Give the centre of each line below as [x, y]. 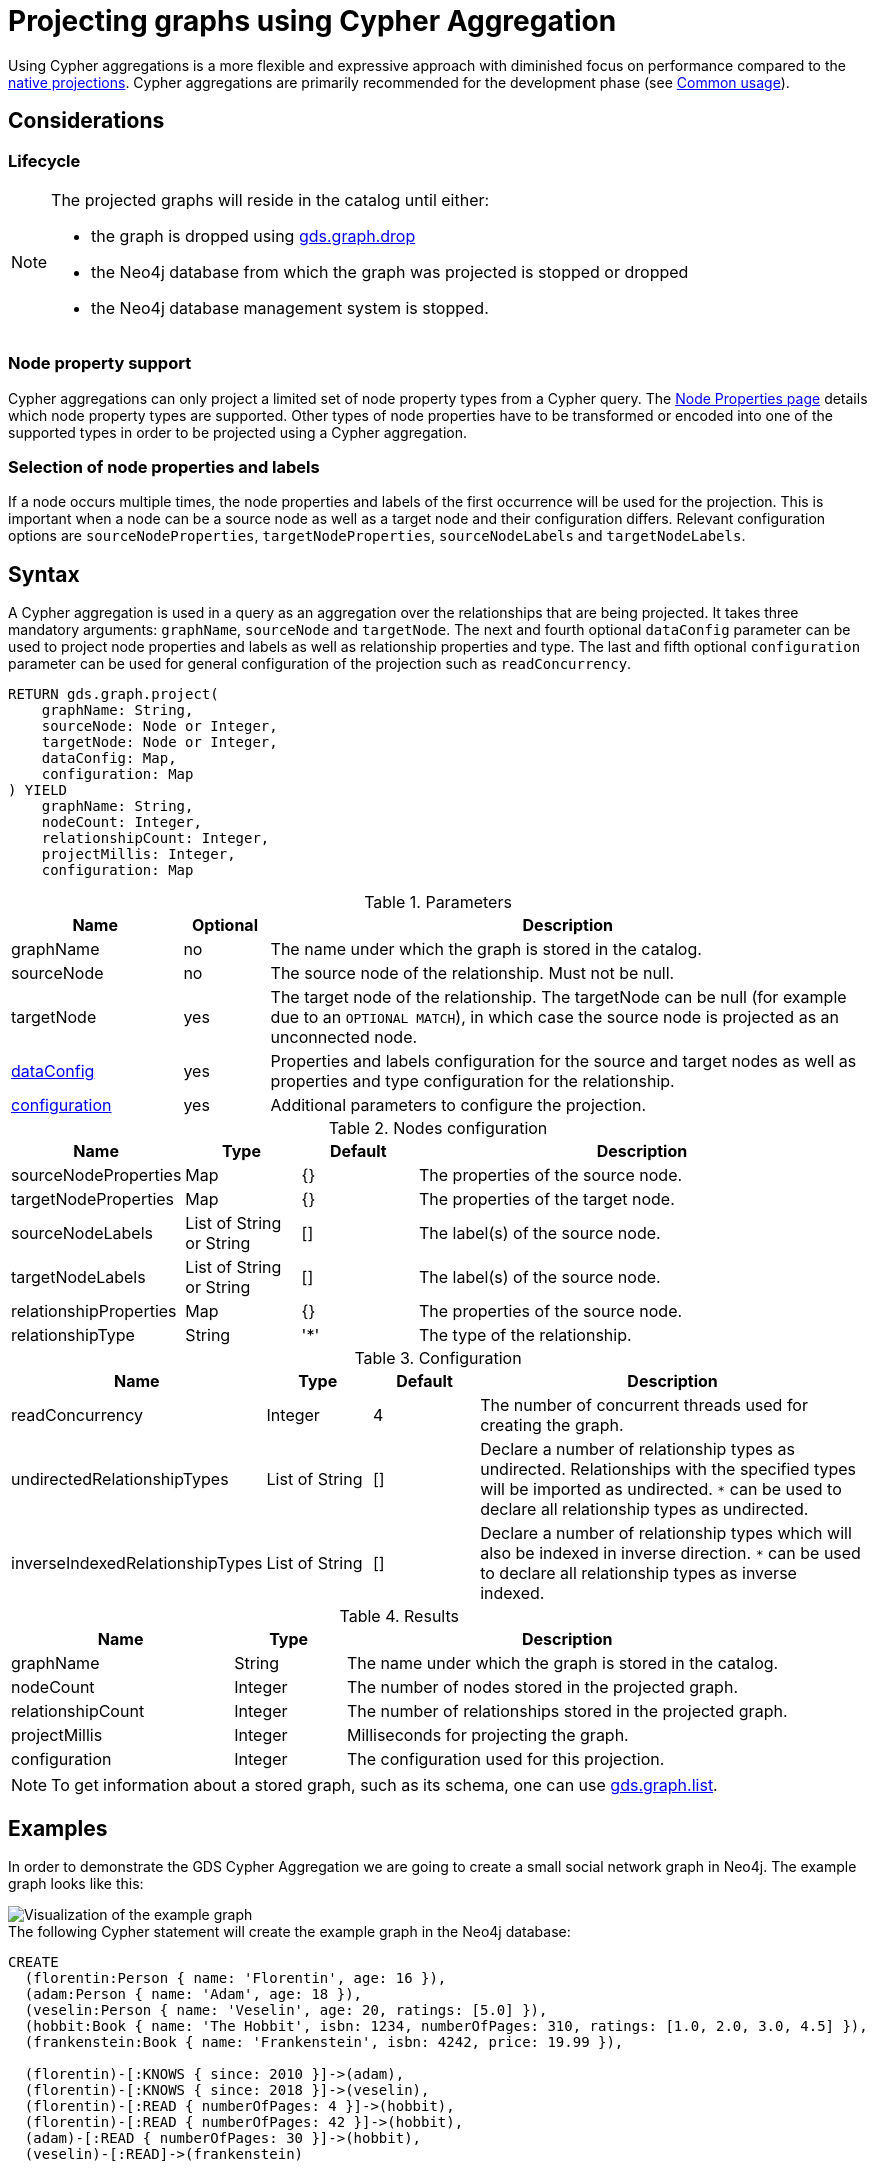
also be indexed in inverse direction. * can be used [670, 1553]
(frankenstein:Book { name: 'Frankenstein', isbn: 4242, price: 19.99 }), [324, 2042]
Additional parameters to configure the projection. [458, 1105]
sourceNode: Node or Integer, [159, 726]
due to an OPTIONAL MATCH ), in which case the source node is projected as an [555, 1017]
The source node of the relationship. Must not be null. [472, 973]
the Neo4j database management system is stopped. [290, 307]
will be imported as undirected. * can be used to [661, 1489]
